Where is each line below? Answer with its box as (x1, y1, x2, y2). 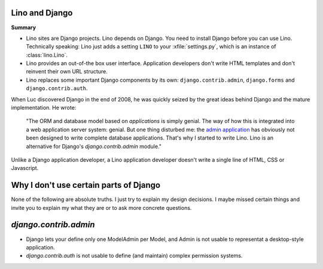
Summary (11, 24, 36, 31)
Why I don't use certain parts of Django (11, 180, 161, 190)
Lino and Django (11, 8, 73, 18)
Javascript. (11, 165, 39, 172)
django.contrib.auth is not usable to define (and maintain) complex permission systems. (26, 252, 243, 259)
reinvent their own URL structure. (26, 68, 108, 75)
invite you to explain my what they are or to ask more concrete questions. (11, 204, 192, 211)
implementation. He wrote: (11, 104, 77, 112)
